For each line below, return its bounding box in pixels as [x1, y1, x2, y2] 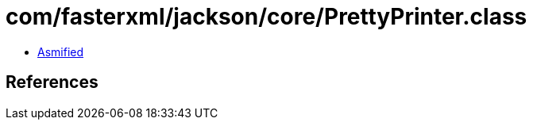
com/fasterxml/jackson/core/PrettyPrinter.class [6, 3, 527, 30]
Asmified [37, 44, 84, 59]
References [6, 72, 98, 93]
